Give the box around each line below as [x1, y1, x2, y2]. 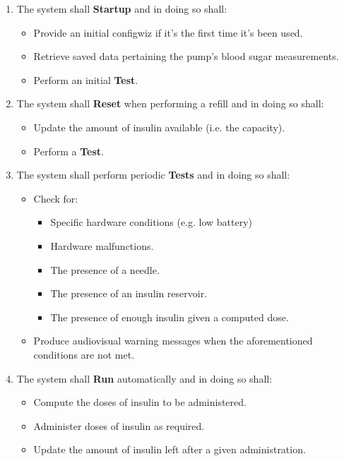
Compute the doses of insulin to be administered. [33, 395, 247, 409]
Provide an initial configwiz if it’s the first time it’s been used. [33, 25, 303, 40]
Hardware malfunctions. [50, 238, 154, 253]
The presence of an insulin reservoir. [50, 286, 208, 301]
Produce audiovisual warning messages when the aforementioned [33, 333, 313, 348]
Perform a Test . [33, 143, 104, 158]
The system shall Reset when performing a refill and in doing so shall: [16, 96, 324, 111]
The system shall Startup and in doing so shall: [16, 1, 227, 16]
